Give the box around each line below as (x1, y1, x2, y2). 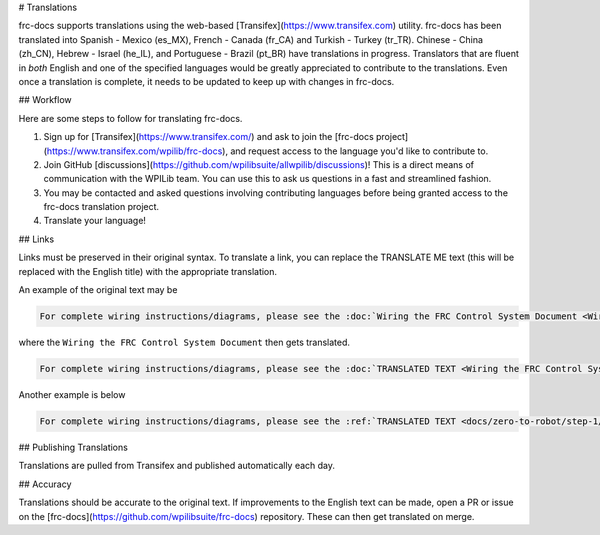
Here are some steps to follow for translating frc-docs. (18, 112, 243, 124)
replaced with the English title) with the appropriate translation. (18, 265, 278, 277)
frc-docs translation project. (43, 201, 160, 213)
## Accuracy (18, 478, 72, 490)
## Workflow (18, 94, 72, 106)
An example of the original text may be (18, 284, 178, 296)
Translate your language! (43, 215, 147, 227)
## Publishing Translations (18, 441, 129, 453)
